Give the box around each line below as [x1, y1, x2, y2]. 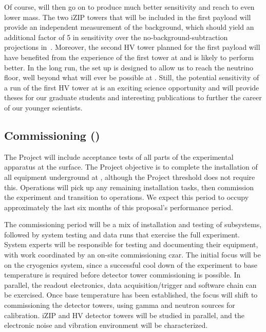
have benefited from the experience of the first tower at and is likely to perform [4, 51, 254, 62]
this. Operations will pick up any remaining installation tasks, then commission [4, 181, 254, 192]
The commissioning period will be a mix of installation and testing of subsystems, [4, 219, 262, 230]
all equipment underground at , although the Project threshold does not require [4, 171, 255, 182]
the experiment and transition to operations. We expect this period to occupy [4, 192, 249, 202]
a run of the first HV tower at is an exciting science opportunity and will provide [4, 82, 259, 93]
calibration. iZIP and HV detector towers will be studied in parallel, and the [4, 309, 244, 320]
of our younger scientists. [4, 102, 83, 113]
